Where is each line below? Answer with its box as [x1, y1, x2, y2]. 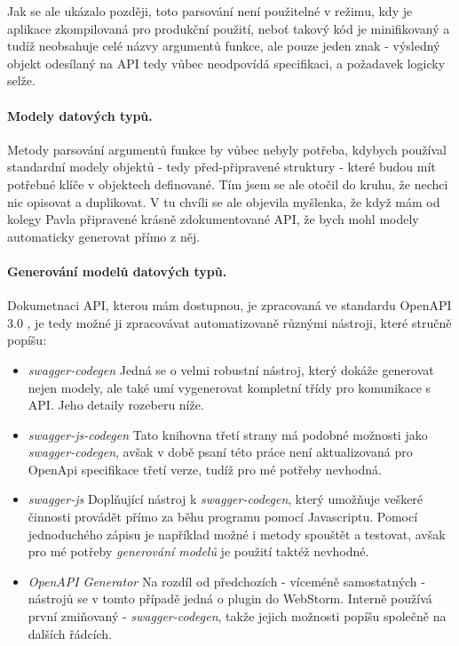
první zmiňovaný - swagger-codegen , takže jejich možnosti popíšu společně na [28, 607, 447, 626]
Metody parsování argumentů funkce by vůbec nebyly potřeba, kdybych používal [7, 140, 447, 158]
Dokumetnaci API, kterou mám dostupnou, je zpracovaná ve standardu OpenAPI [7, 296, 452, 315]
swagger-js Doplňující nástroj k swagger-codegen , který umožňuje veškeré [28, 490, 423, 508]
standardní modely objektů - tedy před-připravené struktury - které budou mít [7, 157, 436, 176]
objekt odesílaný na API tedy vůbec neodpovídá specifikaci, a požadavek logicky [7, 53, 446, 72]
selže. [7, 71, 36, 90]
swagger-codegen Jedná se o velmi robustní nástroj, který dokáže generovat [28, 360, 434, 379]
